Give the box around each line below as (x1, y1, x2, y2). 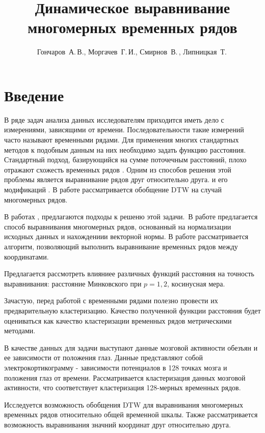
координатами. (4, 251, 49, 262)
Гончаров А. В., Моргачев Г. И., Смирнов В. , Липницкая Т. (37, 46, 227, 57)
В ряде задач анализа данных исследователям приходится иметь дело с (4, 114, 224, 125)
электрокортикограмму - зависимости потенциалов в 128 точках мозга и (4, 362, 227, 372)
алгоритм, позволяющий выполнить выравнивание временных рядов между (4, 241, 238, 251)
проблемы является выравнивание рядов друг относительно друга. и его (4, 174, 228, 185)
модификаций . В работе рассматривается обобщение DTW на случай (4, 184, 222, 194)
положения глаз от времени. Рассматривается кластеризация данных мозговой (4, 372, 246, 383)
